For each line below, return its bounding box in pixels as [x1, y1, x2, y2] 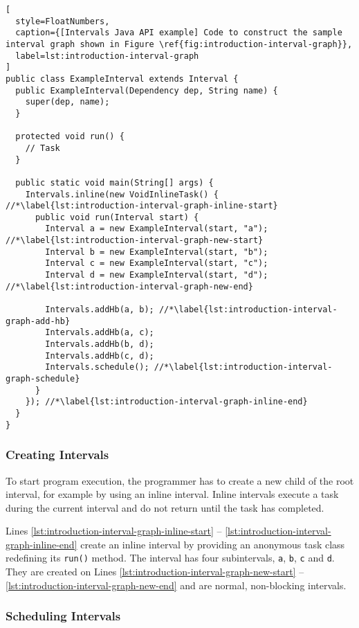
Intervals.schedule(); [45, 362, 149, 373]
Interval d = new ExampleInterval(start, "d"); [45, 270, 268, 280]
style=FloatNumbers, [15, 16, 110, 26]
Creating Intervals [6, 446, 109, 463]
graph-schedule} [6, 374, 80, 384]
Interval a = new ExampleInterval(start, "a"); [45, 224, 268, 234]
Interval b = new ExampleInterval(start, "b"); [45, 246, 268, 257]
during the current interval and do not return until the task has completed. [6, 500, 324, 514]
